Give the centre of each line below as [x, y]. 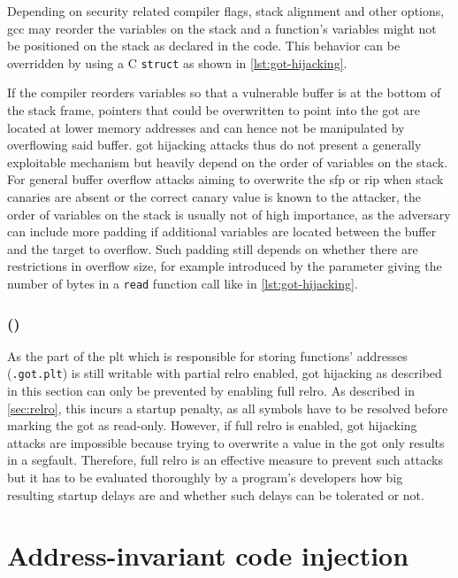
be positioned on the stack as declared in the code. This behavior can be [204, 46]
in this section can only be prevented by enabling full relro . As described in [211, 391]
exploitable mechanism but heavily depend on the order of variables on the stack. [228, 162]
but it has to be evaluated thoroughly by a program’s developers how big [205, 478]
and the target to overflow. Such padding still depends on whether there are [213, 248]
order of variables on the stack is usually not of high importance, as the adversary [229, 214]
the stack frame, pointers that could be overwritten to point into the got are [214, 110]
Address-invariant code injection [208, 555]
